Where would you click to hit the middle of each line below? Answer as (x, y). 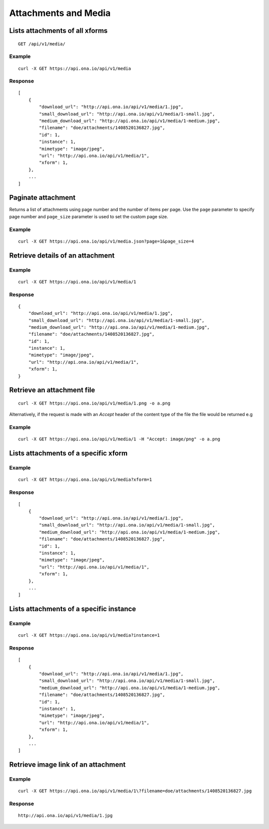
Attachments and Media (60, 13)
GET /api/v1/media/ (42, 44)
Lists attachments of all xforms (59, 31)
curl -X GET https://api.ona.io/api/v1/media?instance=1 (89, 635)
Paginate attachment (42, 198)
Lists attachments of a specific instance (73, 609)
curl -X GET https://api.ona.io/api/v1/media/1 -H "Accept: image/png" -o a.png (119, 439)
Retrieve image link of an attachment (67, 765)
